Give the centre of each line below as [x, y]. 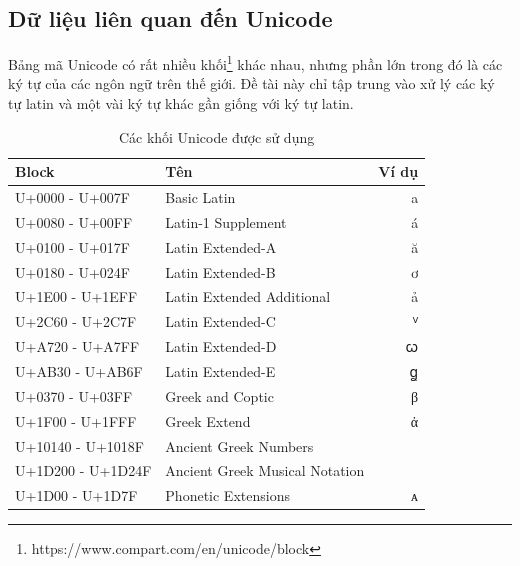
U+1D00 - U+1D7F [76, 495]
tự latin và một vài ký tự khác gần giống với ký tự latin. [181, 103]
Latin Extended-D [221, 346]
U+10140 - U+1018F [79, 445]
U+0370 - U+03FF [74, 395]
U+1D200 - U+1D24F [83, 470]
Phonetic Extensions [227, 495]
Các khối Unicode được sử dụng [216, 136]
